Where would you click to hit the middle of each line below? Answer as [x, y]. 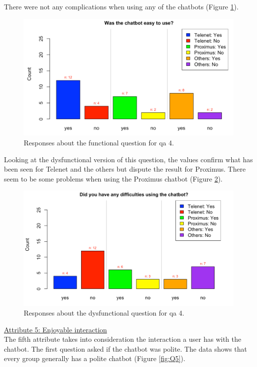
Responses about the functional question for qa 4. [99, 143]
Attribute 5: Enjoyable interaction [56, 329]
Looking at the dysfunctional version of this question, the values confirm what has [128, 159]
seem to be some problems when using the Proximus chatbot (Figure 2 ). [113, 178]
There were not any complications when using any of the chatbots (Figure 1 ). [121, 6]
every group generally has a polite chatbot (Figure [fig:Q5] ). [95, 358]
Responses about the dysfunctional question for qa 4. [104, 313]
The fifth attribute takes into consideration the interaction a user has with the [123, 339]
